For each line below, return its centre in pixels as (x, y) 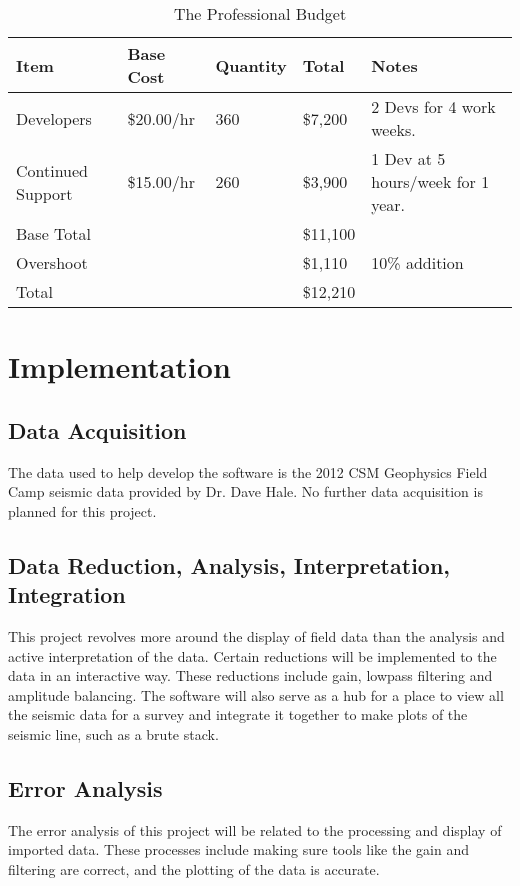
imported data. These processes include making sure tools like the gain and (239, 849)
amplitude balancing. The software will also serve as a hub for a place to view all (256, 694)
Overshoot (52, 262)
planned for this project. (82, 510)
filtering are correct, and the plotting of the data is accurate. (194, 868)
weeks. (393, 129)
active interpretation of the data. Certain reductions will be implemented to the (252, 655)
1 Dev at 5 (408, 158)
